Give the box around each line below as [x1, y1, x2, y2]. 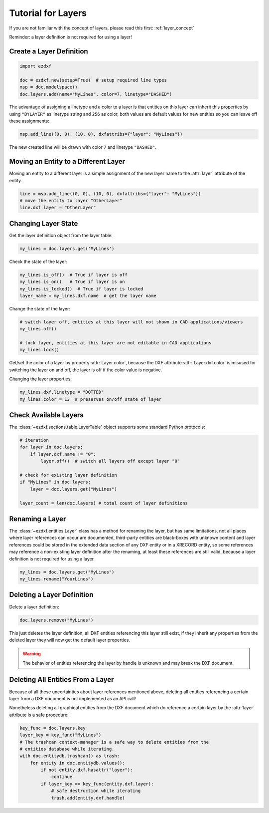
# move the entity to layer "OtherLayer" [19, 198, 123, 203]
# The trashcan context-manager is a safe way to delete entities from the [19, 739, 209, 745]
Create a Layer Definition [9, 47, 88, 55]
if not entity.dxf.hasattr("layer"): [40, 767, 133, 773]
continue [51, 774, 73, 780]
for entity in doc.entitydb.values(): [30, 760, 125, 766]
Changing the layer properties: [9, 376, 72, 382]
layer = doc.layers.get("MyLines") [30, 486, 117, 492]
